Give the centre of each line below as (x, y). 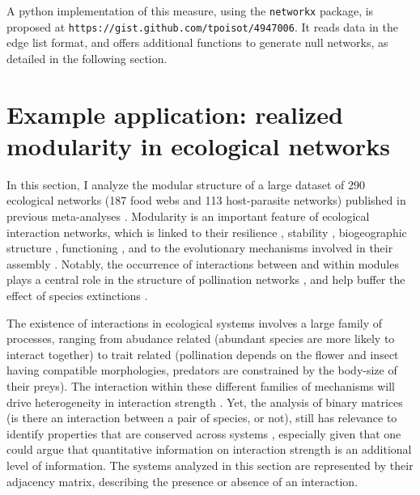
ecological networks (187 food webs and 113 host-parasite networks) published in (206, 200)
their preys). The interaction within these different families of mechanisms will (201, 385)
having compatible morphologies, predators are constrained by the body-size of (202, 370)
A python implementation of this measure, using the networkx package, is (190, 11)
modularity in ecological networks (198, 145)
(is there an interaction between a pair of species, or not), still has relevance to (202, 418)
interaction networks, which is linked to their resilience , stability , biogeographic (207, 232)
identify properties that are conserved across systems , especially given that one (204, 433)
